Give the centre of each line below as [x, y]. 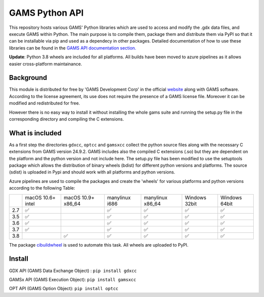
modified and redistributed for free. [44, 103]
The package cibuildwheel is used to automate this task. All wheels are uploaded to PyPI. [99, 245]
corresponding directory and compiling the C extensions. [66, 119]
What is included [35, 133]
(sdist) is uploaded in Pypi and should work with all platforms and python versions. [92, 172]
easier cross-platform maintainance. [46, 64]
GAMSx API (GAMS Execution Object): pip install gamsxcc [73, 279]
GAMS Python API [46, 13]
